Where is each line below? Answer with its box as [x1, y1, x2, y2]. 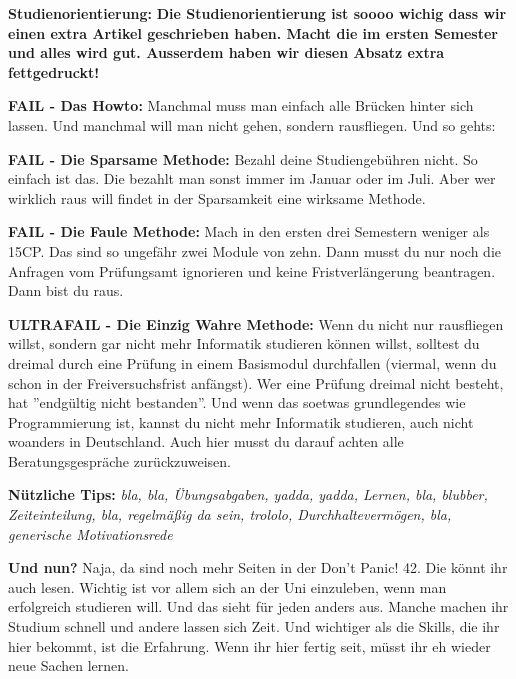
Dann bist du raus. [8, 280, 124, 301]
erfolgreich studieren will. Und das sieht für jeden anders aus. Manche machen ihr [8, 596, 509, 617]
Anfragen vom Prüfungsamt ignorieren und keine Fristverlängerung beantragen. [8, 260, 496, 281]
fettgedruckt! [8, 61, 100, 82]
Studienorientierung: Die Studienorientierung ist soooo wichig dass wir [8, 3, 507, 23]
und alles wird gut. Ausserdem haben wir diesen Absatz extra [8, 42, 445, 63]
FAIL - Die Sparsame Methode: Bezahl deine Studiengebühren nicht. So [8, 148, 478, 169]
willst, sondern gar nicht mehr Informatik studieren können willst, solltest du [8, 333, 480, 354]
